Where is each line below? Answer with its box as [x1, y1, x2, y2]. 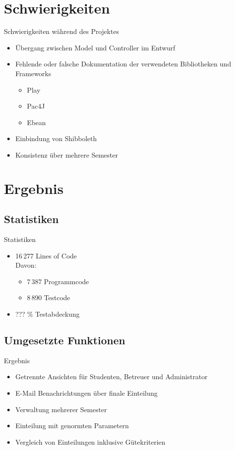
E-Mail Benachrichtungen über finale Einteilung [15, 388, 158, 398]
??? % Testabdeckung [15, 309, 80, 319]
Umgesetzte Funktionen [4, 333, 125, 347]
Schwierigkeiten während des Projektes [4, 26, 119, 36]
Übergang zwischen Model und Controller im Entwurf [15, 42, 175, 52]
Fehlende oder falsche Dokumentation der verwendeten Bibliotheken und [15, 59, 231, 69]
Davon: [15, 260, 36, 270]
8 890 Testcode [27, 292, 70, 303]
